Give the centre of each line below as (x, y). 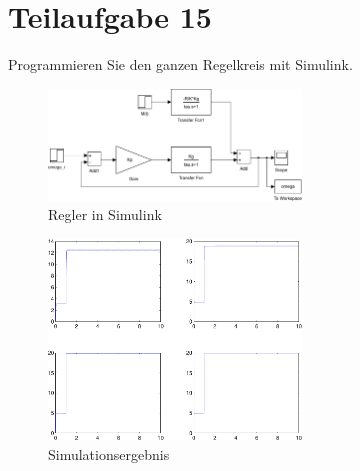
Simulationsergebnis (109, 454)
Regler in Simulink (105, 214)
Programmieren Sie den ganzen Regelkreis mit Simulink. (180, 64)
